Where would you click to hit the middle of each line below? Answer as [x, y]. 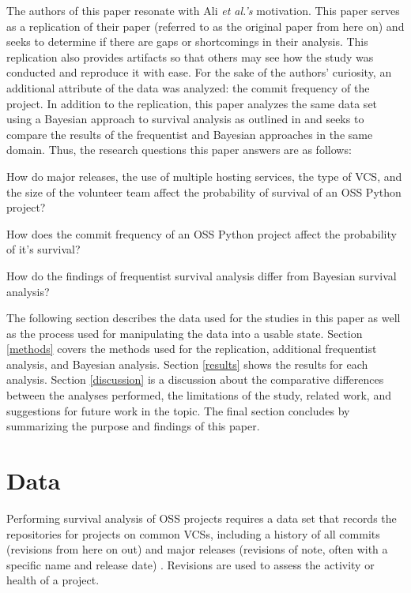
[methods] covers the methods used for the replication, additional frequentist [192, 349]
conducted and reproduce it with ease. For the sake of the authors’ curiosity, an [199, 72]
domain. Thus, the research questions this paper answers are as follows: [179, 150]
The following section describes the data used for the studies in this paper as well [204, 318]
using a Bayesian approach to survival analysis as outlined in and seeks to [185, 119]
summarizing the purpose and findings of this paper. [133, 426]
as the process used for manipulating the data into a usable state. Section [185, 333]
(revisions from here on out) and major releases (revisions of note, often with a [197, 549]
